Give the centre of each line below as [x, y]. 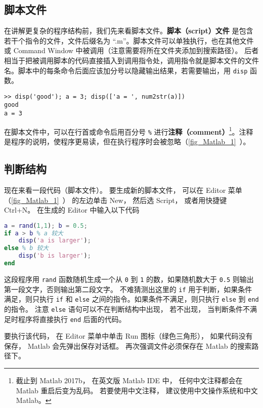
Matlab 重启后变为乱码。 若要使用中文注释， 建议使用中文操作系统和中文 [137, 390]
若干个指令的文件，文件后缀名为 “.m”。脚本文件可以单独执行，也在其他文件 [129, 40]
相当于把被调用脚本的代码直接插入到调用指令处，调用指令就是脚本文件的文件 [131, 60]
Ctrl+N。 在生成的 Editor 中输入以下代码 [72, 210]
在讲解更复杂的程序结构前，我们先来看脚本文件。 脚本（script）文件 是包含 [129, 31]
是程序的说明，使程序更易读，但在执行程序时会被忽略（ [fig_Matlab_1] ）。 [127, 141]
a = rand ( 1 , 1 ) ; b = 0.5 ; [46, 226]
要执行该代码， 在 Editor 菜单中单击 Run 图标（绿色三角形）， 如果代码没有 [128, 336]
